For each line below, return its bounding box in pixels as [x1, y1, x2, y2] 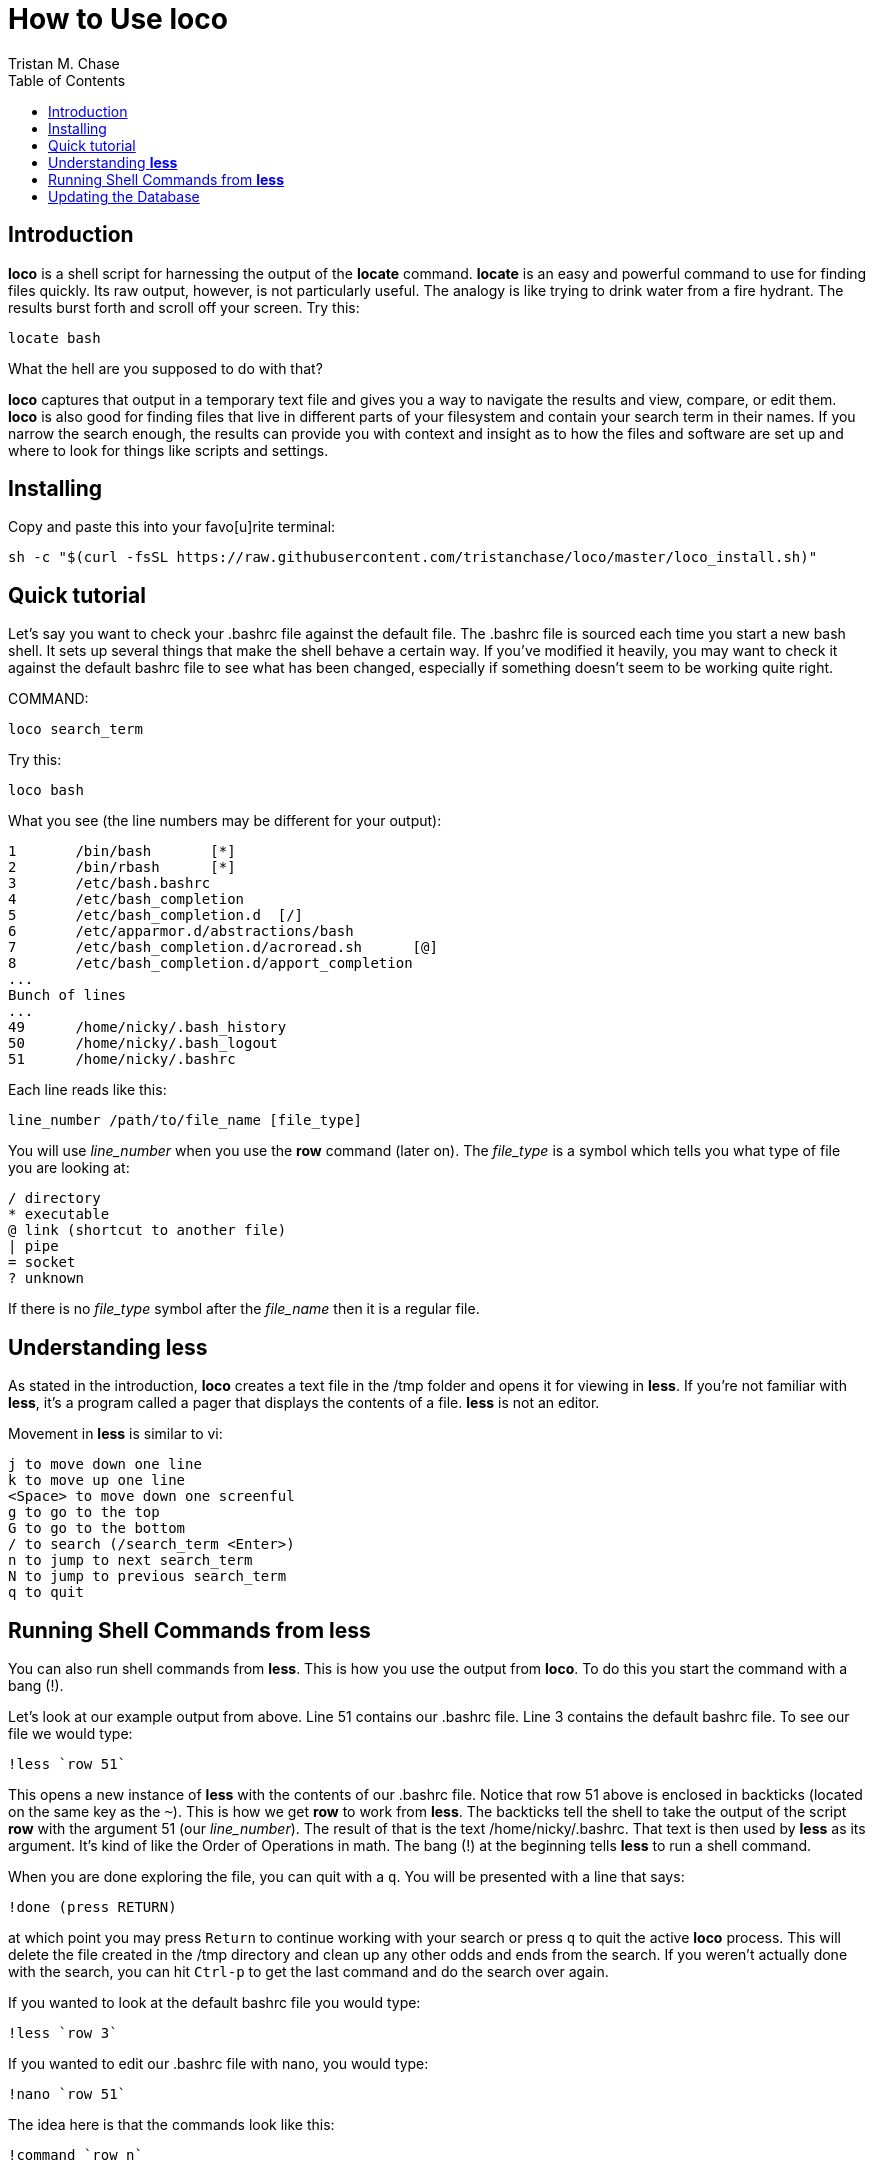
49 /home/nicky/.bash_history [8, 1019, 287, 1036]
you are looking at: [8, 1159, 130, 1177]
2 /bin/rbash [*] [8, 859, 236, 876]
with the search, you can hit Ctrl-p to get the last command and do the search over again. [8, 1962, 609, 1980]
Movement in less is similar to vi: [8, 1425, 223, 1443]
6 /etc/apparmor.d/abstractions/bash [8, 923, 354, 940]
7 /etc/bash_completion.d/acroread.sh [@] [8, 939, 438, 956]
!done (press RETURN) [8, 1898, 177, 1915]
